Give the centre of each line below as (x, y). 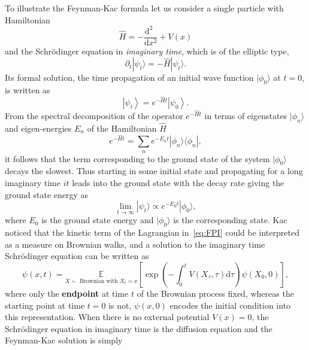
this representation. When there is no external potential (107, 317)
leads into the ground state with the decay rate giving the (178, 183)
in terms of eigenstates (246, 116)
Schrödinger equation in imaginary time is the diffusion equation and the (139, 328)
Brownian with (99, 281)
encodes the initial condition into (230, 305)
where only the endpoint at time (67, 293)
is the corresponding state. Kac (230, 220)
